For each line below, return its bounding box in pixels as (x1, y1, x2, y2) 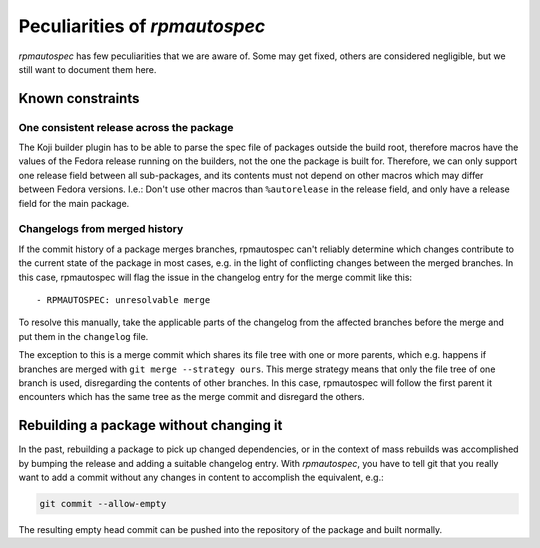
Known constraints (18, 90, 140, 107)
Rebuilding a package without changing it (18, 417, 283, 434)
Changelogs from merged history (18, 222, 184, 236)
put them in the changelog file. (18, 330, 149, 342)
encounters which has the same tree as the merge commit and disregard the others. (18, 391, 365, 403)
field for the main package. (18, 197, 130, 209)
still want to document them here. (18, 63, 157, 75)
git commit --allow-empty (39, 498, 167, 509)
